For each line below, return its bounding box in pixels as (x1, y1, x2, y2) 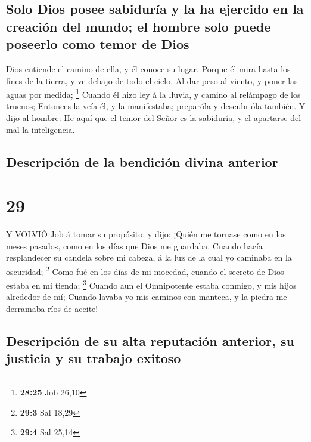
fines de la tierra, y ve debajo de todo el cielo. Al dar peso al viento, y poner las (6, 74, 298, 86)
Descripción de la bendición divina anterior (6, 152, 278, 171)
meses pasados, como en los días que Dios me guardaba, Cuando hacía (6, 239, 263, 252)
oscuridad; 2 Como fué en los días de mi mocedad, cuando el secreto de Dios (6, 263, 284, 277)
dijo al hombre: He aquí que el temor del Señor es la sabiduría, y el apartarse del (6, 112, 301, 124)
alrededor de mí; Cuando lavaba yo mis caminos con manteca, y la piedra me (6, 290, 287, 303)
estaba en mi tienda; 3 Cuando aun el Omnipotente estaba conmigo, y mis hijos (6, 277, 297, 291)
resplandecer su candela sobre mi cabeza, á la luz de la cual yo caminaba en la (6, 251, 292, 264)
